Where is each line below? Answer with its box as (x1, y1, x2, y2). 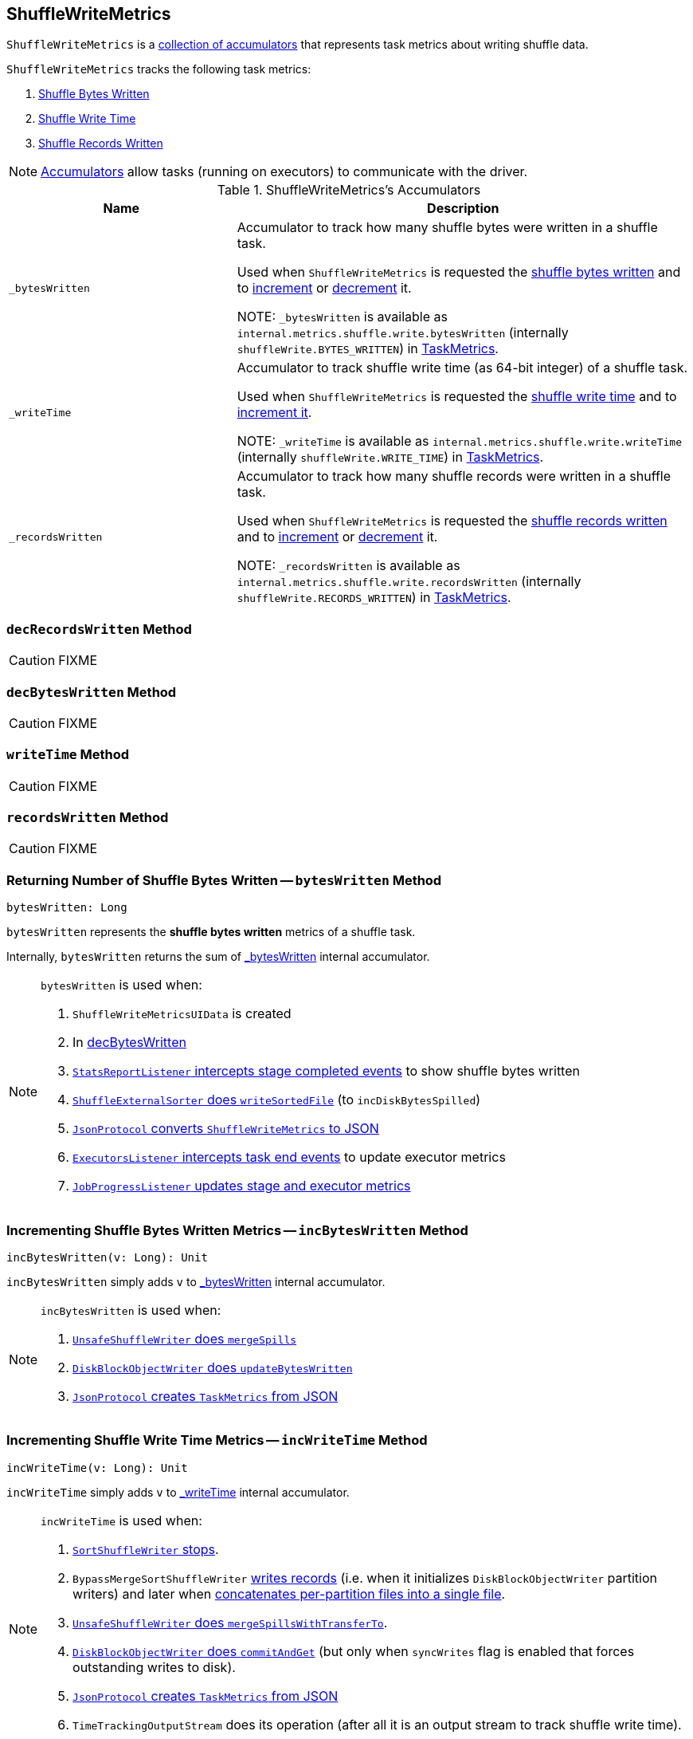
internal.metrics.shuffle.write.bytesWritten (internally (237, 325, 569, 341)
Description (427, 200, 499, 217)
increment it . (237, 404, 312, 421)
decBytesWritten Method (6, 683, 177, 700)
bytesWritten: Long (6, 901, 127, 915)
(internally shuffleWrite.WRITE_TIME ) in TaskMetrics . (237, 449, 544, 466)
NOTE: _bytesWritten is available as (237, 309, 448, 325)
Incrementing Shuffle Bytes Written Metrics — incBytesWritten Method (6, 1222, 468, 1238)
